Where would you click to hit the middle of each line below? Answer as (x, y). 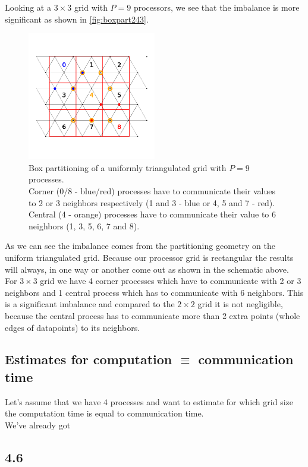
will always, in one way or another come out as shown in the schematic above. (147, 269)
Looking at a (28, 7)
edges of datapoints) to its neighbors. (73, 327)
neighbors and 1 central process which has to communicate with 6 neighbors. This (154, 292)
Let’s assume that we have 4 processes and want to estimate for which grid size (149, 401)
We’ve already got (38, 425)
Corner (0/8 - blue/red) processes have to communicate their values (152, 190)
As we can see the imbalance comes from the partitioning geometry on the (140, 246)
